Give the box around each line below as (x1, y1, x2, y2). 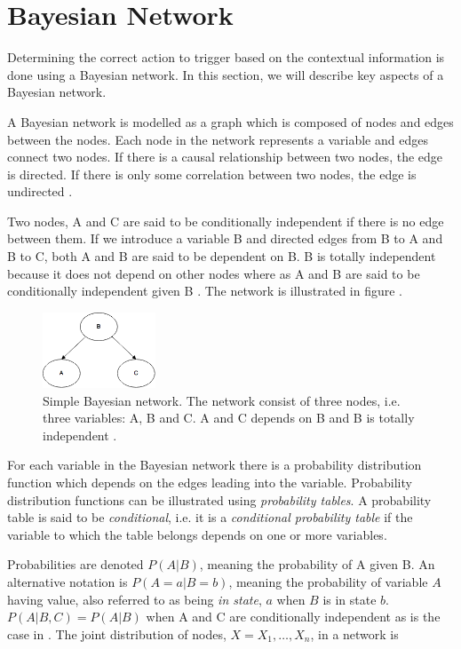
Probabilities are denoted (7, 555, 144, 574)
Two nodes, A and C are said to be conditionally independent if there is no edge (7, 211, 444, 230)
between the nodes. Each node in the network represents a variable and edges (7, 130, 428, 148)
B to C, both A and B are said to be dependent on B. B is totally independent (7, 247, 436, 265)
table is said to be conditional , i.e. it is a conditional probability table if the (7, 508, 413, 526)
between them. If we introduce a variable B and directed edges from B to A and (7, 229, 443, 248)
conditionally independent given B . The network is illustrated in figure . (7, 281, 403, 300)
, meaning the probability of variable (228, 572, 428, 590)
